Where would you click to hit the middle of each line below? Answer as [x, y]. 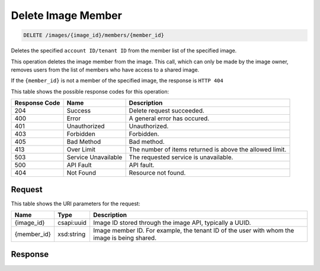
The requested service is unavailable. [181, 157]
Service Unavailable [95, 157]
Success [79, 111]
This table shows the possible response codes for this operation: [90, 91]
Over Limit [81, 150]
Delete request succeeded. [167, 111]
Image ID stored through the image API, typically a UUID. [172, 222]
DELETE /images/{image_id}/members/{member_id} [94, 35]
